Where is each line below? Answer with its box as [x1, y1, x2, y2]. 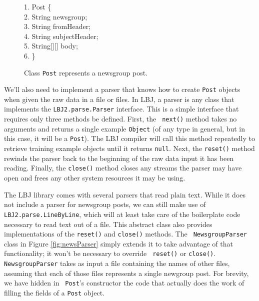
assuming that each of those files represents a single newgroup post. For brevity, [4, 267, 249, 278]
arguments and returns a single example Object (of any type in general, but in [4, 123, 245, 133]
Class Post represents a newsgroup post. [24, 67, 147, 77]
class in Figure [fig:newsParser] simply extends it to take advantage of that [4, 238, 233, 248]
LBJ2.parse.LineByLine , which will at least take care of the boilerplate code [4, 208, 240, 219]
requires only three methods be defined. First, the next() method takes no [4, 113, 237, 124]
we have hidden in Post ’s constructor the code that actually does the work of [4, 277, 244, 288]
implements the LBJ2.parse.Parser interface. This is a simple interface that [4, 103, 239, 114]
